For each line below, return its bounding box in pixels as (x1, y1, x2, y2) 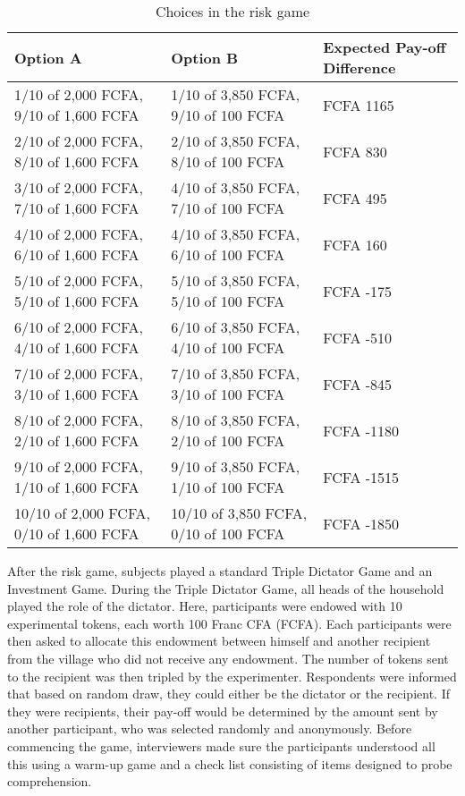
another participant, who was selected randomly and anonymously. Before (7, 719, 412, 738)
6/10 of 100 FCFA (171, 244, 285, 265)
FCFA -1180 (323, 419, 400, 441)
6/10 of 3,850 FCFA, (171, 317, 300, 337)
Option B (171, 47, 239, 68)
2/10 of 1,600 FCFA (14, 430, 139, 451)
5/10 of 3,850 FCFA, (171, 270, 300, 291)
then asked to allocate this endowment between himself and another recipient (7, 631, 431, 650)
